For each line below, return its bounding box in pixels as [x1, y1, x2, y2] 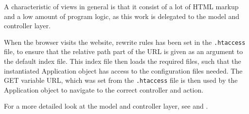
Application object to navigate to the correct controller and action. [4, 84, 204, 95]
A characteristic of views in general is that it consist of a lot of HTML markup [4, 1, 239, 11]
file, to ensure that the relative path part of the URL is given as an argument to [4, 46, 243, 57]
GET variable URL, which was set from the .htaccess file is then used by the [4, 75, 238, 85]
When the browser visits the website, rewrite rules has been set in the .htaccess [4, 37, 246, 47]
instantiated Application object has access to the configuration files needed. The [4, 65, 243, 76]
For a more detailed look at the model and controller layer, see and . [4, 101, 208, 111]
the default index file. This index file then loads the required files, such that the [4, 56, 241, 66]
